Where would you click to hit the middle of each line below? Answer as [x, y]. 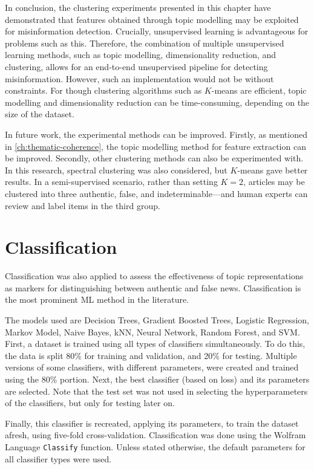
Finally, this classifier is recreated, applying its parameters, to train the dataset [152, 423]
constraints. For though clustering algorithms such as [103, 90]
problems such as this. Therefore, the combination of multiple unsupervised [145, 43]
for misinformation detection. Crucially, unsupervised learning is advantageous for [157, 31]
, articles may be [274, 182]
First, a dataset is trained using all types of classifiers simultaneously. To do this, [155, 344]
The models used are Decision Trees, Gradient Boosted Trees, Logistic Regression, [157, 320]
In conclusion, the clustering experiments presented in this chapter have [138, 7]
